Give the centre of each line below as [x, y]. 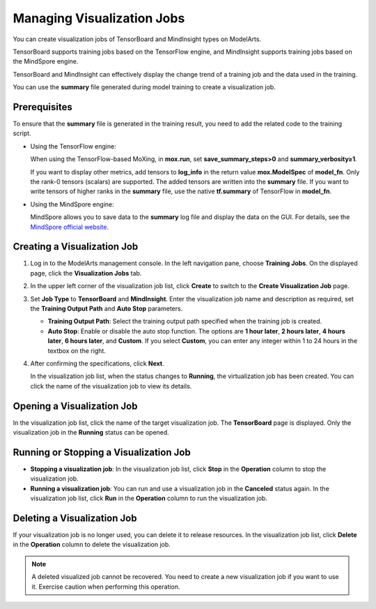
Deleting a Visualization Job [75, 518]
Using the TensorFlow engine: [73, 146]
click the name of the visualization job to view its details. [111, 386]
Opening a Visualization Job [75, 406]
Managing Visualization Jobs [99, 18]
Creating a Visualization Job [76, 247]
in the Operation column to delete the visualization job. [92, 545]
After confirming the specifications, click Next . [97, 363]
